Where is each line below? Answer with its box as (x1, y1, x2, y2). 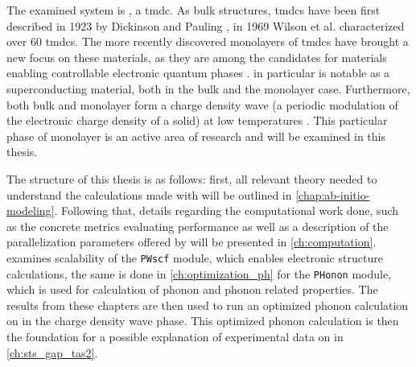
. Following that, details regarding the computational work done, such (54, 202, 399, 219)
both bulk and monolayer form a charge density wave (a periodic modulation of (6, 96, 398, 113)
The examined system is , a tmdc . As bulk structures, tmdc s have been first (6, 2, 381, 18)
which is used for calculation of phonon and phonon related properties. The (6, 281, 378, 298)
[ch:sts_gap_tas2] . (6, 344, 98, 361)
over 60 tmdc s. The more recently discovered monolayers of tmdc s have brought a (6, 33, 409, 50)
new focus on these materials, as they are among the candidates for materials (6, 48, 387, 65)
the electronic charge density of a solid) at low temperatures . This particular (6, 112, 388, 129)
